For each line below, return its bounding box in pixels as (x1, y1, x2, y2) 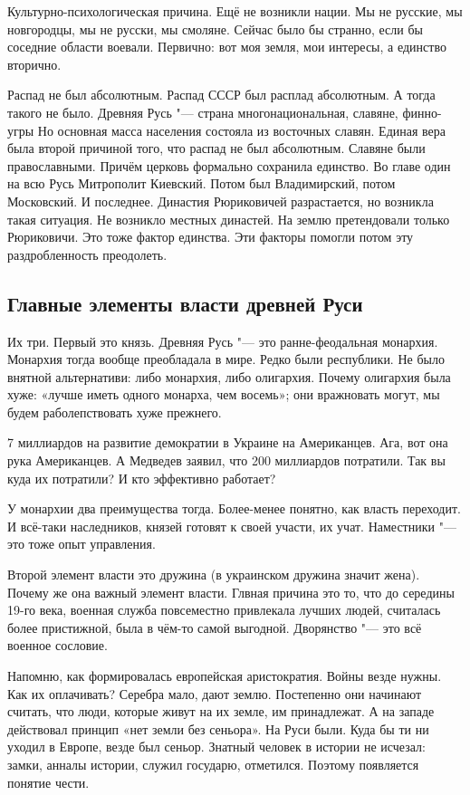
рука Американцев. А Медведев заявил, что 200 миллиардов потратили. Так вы (7, 451, 446, 470)
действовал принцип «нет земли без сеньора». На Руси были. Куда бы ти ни (7, 719, 429, 738)
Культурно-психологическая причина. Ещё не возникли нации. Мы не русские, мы (7, 2, 463, 20)
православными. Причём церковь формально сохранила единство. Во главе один (7, 156, 451, 175)
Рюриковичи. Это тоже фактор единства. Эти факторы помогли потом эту (7, 227, 414, 246)
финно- (402, 102, 442, 121)
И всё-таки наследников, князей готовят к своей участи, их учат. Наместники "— (7, 516, 456, 535)
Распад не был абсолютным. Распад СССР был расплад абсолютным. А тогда (7, 85, 436, 104)
